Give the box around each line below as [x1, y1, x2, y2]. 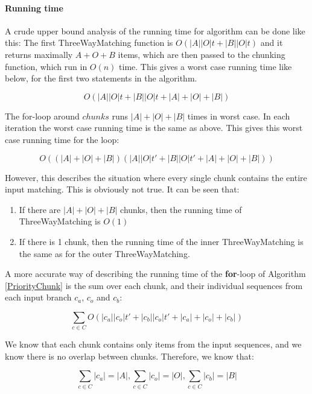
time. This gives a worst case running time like [119, 60, 292, 72]
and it [260, 36, 283, 49]
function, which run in [5, 60, 88, 72]
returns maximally [5, 48, 73, 60]
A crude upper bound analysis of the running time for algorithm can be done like [5, 24, 305, 37]
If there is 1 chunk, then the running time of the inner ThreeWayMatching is [19, 235, 304, 247]
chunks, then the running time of [120, 203, 242, 215]
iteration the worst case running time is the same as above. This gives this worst [5, 121, 303, 134]
